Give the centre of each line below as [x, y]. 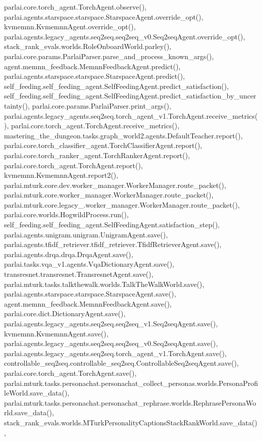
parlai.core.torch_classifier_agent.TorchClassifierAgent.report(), [103, 145]
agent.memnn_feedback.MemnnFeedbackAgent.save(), [88, 303]
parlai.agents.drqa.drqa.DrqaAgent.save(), [69, 254]
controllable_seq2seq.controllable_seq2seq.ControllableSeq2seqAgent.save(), [121, 363]
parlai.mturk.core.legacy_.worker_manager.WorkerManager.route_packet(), [122, 204]
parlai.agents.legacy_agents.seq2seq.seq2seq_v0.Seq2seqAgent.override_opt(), [125, 36]
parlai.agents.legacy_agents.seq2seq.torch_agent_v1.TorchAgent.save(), [115, 353]
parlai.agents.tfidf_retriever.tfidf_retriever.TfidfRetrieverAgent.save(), [113, 244]
